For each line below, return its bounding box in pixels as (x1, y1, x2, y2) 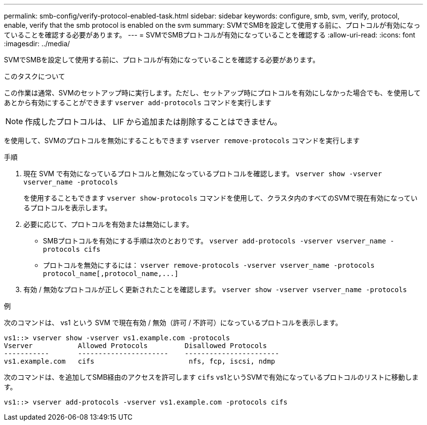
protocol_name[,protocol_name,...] (43, 270, 179, 277)
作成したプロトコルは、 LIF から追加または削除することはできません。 (25, 117, 282, 127)
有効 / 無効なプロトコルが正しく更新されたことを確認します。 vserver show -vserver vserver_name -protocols (23, 285, 407, 294)
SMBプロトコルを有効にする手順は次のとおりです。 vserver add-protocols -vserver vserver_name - (43, 237, 394, 245)
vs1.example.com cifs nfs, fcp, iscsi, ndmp (4, 357, 275, 365)
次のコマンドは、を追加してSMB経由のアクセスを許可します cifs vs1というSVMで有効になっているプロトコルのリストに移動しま (4, 373, 419, 381)
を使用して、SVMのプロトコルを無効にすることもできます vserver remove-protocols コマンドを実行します (4, 136, 360, 145)
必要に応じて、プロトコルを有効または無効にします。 (23, 220, 193, 228)
